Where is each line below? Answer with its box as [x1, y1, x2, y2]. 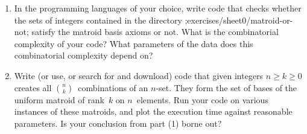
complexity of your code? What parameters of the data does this [14, 37, 253, 49]
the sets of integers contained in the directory [14, 13, 182, 26]
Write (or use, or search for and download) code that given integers [14, 69, 264, 81]
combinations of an [78, 81, 148, 94]
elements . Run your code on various [136, 93, 268, 106]
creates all [14, 81, 52, 94]
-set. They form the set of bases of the [156, 81, 297, 94]
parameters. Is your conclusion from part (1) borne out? [14, 116, 222, 129]
